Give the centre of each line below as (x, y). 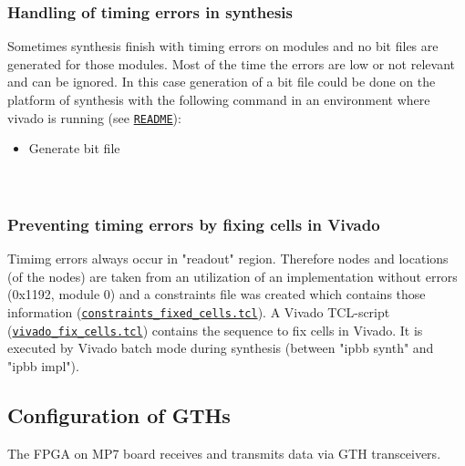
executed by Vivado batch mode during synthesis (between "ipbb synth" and (221, 348)
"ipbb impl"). (43, 365)
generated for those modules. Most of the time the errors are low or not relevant (231, 63)
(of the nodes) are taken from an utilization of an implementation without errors (232, 276)
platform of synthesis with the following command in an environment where (219, 99)
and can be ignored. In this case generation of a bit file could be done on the (222, 82)
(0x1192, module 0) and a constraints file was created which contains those (217, 294)
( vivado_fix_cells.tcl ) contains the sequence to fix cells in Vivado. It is (215, 330)
